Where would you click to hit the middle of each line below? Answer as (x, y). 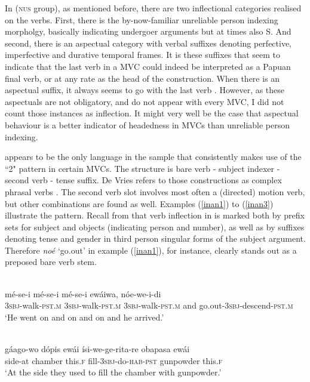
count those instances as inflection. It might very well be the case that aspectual (152, 113)
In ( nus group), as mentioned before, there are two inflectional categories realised (153, 8)
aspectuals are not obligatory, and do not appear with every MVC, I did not (145, 101)
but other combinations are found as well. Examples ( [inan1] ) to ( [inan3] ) (139, 203)
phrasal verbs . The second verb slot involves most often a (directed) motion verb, (155, 191)
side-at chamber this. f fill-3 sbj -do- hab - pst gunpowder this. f (114, 360)
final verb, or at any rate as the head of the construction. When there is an (142, 78)
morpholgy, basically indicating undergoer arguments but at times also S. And (148, 31)
